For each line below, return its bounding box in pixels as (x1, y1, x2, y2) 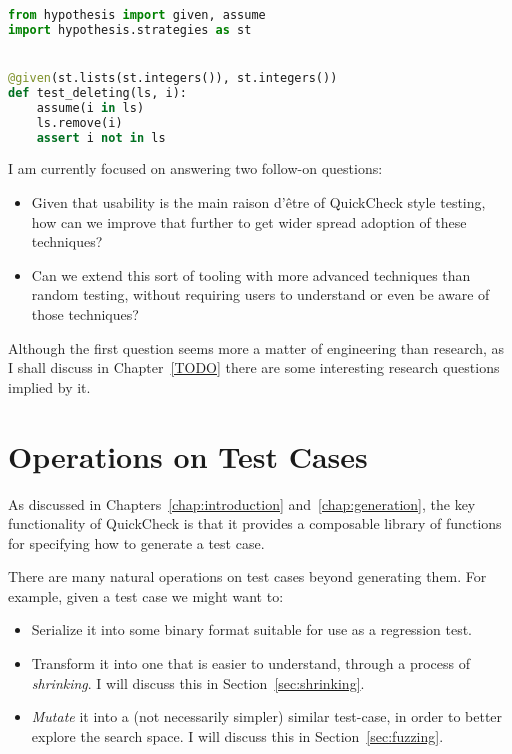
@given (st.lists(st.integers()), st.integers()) (8, 71, 338, 86)
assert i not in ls (36, 130, 166, 145)
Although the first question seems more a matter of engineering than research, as (8, 337, 505, 358)
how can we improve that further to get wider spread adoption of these (31, 211, 467, 232)
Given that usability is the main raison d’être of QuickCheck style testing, (31, 192, 486, 213)
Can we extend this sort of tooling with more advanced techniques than (31, 264, 471, 285)
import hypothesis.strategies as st (8, 22, 252, 37)
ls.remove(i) (36, 115, 123, 130)
